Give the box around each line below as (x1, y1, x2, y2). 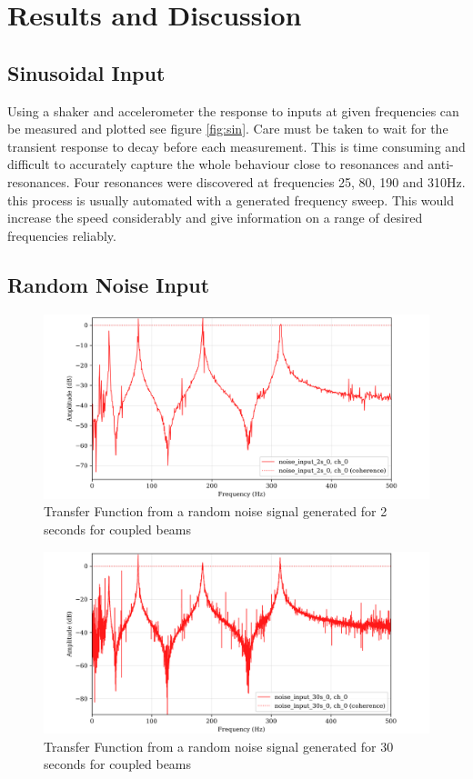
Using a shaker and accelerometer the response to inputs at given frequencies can (7, 101, 459, 120)
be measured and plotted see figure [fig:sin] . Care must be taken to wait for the (7, 119, 448, 138)
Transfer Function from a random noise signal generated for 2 (44, 502, 387, 521)
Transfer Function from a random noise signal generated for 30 (44, 736, 394, 755)
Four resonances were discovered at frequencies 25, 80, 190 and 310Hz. (74, 172, 466, 191)
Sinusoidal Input (7, 58, 166, 86)
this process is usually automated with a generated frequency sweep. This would (7, 190, 455, 209)
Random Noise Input (7, 270, 210, 298)
